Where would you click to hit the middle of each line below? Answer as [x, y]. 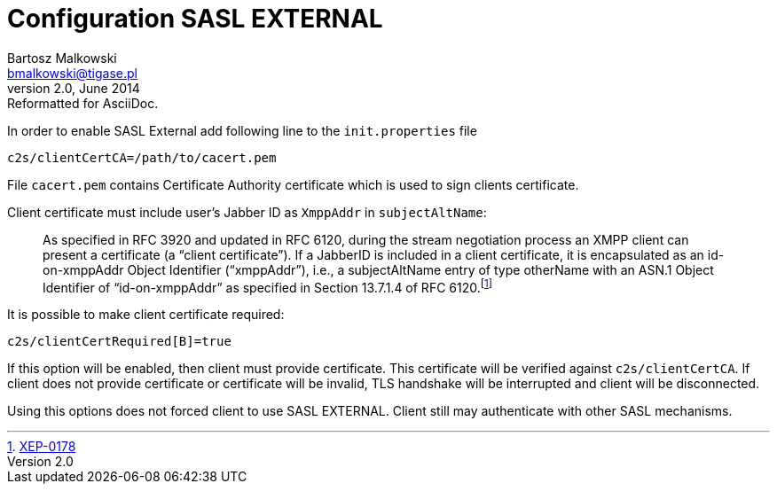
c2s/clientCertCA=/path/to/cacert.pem [142, 157]
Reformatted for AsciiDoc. [83, 103]
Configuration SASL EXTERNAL [195, 19]
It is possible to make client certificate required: [146, 315]
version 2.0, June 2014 [74, 88]
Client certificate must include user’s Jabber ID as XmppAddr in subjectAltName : [247, 212]
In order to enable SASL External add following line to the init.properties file [242, 130]
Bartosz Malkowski [62, 58]
